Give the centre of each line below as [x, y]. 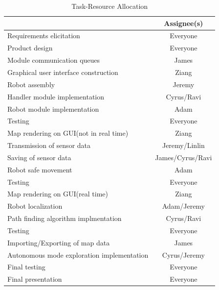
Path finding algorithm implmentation [65, 218]
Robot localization [35, 206]
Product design [30, 48]
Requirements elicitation [44, 36]
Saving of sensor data [39, 157]
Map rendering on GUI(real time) [58, 194]
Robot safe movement [40, 169]
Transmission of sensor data [49, 145]
